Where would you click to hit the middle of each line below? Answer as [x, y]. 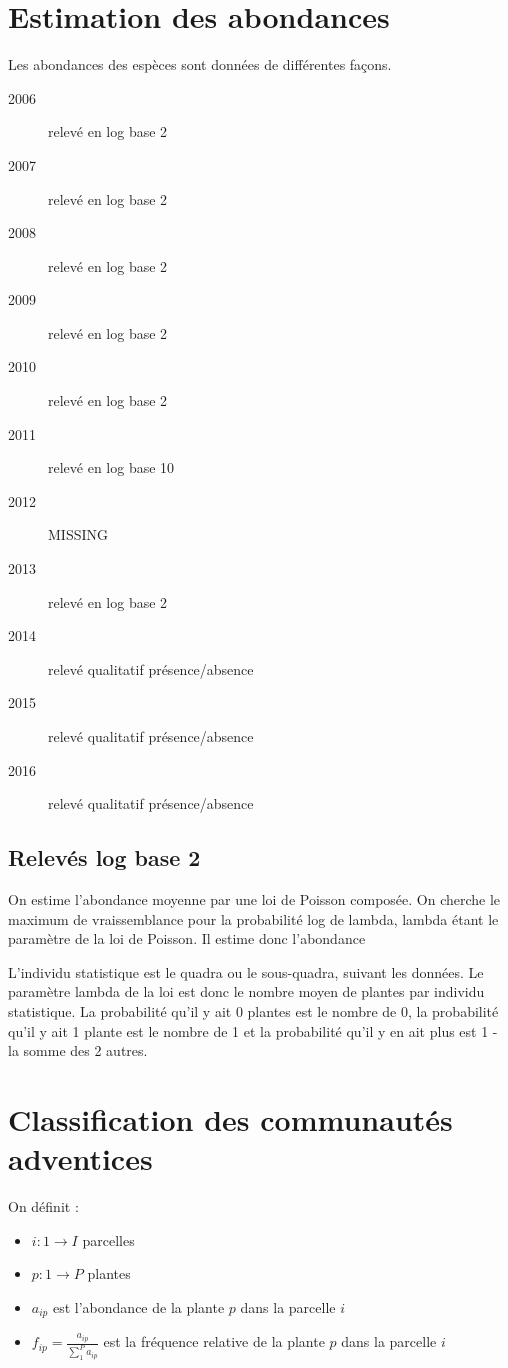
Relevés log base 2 [104, 857]
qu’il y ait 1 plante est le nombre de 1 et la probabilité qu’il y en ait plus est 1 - [253, 1030]
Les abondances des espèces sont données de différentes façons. [200, 64]
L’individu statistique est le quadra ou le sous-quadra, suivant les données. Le [246, 971]
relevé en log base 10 [111, 467]
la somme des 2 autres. [78, 1050]
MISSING [78, 534]
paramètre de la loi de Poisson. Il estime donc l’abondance [187, 938]
